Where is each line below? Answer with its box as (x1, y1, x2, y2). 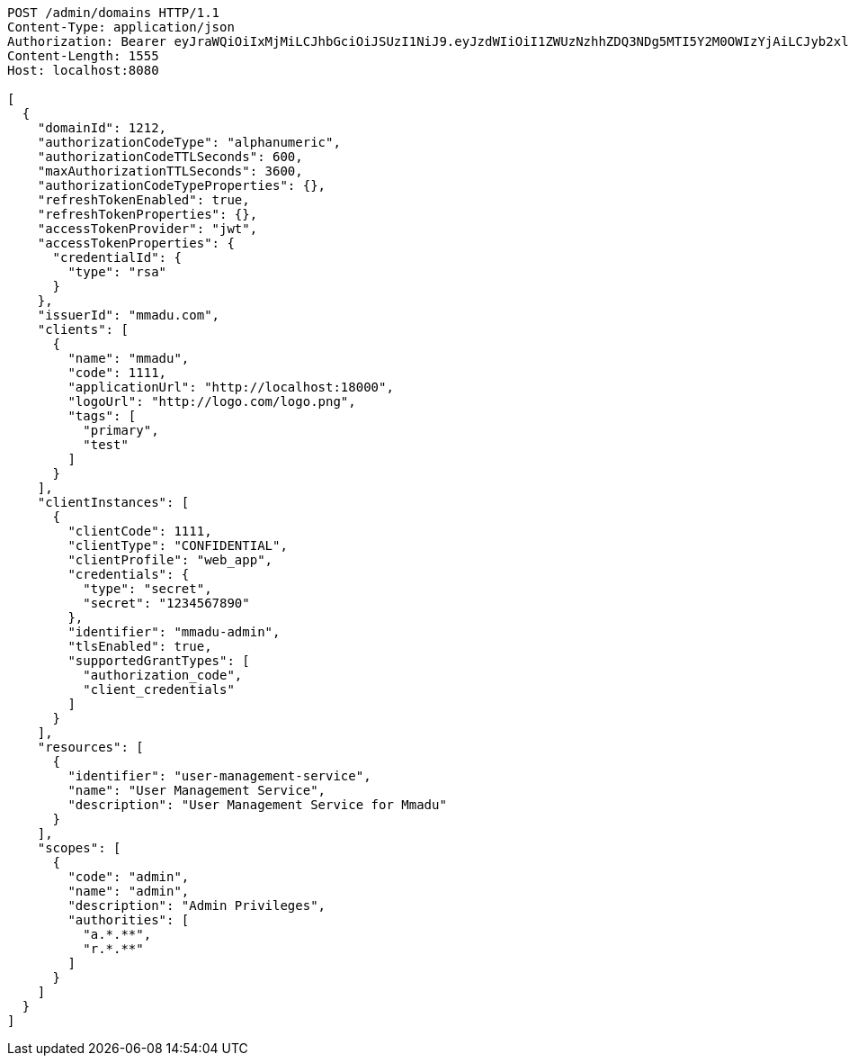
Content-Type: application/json (7, 20, 235, 34)
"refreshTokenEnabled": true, (37, 193, 250, 207)
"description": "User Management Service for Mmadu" (67, 797, 447, 812)
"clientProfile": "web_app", (67, 553, 273, 567)
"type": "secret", (83, 581, 212, 596)
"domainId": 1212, (37, 121, 167, 135)
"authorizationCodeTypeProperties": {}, (37, 178, 326, 193)
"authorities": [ (67, 913, 190, 927)
